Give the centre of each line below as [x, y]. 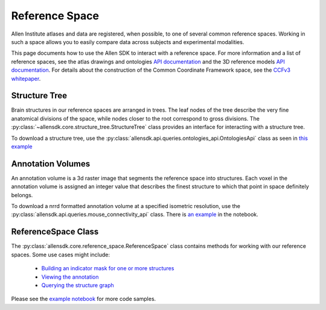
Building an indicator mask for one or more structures [108, 268]
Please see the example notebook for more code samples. [84, 299]
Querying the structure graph [78, 285]
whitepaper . [26, 78]
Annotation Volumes [51, 164]
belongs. [22, 195]
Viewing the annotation [70, 277]
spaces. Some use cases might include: [60, 255]
